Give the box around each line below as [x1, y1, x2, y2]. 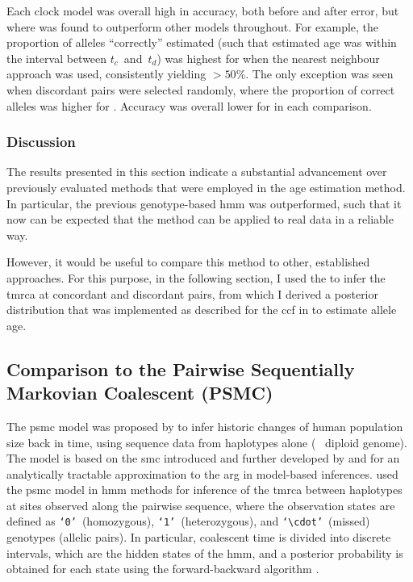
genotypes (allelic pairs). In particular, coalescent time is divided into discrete [6, 529, 391, 546]
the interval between [6, 49, 107, 66]
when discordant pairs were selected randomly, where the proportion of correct [6, 81, 395, 98]
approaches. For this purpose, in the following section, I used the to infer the [6, 269, 386, 286]
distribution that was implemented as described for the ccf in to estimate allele [6, 301, 397, 318]
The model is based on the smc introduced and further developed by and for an [6, 450, 400, 467]
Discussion [6, 132, 76, 152]
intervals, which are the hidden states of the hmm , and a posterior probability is [6, 544, 403, 561]
